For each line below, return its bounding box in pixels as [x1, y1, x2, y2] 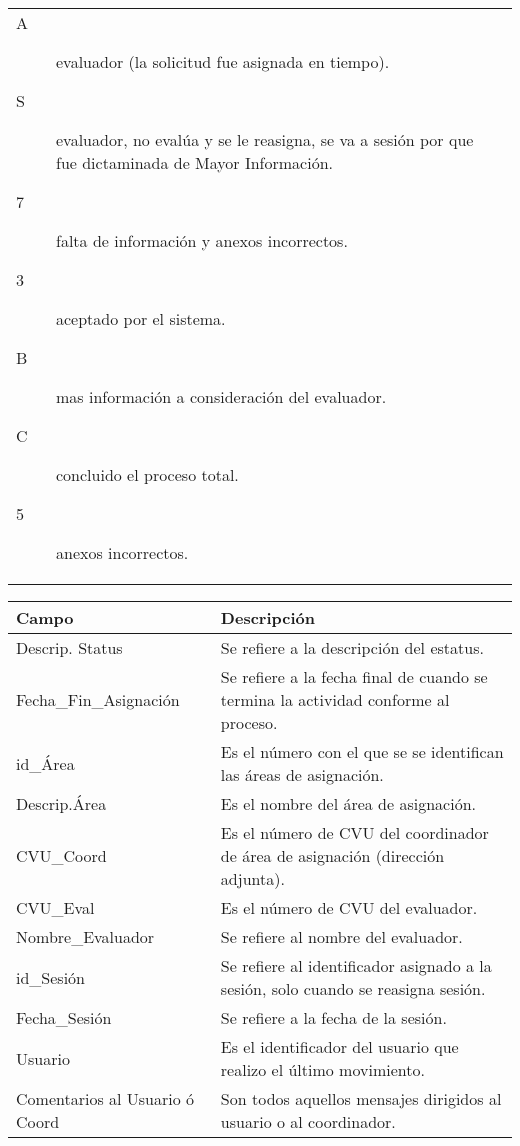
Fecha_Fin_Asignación [16, 688, 180, 711]
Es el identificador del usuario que [220, 1035, 459, 1058]
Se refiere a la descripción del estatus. [220, 636, 484, 659]
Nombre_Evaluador [16, 925, 155, 948]
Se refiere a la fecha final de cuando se [220, 665, 488, 688]
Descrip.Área [16, 792, 107, 815]
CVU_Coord [16, 844, 107, 867]
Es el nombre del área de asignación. [220, 792, 476, 815]
